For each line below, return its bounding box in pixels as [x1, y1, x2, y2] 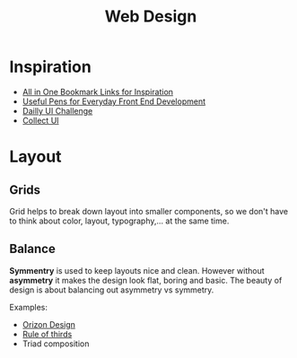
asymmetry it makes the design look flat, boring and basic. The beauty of [9, 275, 283, 285]
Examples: [9, 301, 48, 312]
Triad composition [22, 338, 90, 349]
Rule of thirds [22, 328, 73, 339]
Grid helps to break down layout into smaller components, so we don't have [9, 205, 289, 216]
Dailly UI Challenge [22, 105, 93, 116]
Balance [9, 241, 56, 257]
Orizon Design [22, 319, 76, 329]
